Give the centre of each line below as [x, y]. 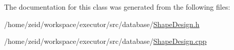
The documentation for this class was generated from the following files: [117, 7]
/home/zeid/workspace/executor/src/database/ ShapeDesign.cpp [105, 41]
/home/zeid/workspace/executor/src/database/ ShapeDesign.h [102, 24]
